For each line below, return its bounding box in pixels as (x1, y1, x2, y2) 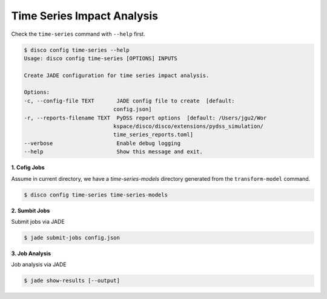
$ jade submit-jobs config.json (24, 234, 121, 241)
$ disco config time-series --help (24, 46, 130, 53)
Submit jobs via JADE (11, 218, 65, 225)
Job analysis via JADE (11, 261, 67, 268)
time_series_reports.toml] (113, 131, 194, 138)
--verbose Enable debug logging (24, 139, 181, 147)
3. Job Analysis (11, 249, 51, 257)
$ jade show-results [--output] (24, 277, 121, 284)
